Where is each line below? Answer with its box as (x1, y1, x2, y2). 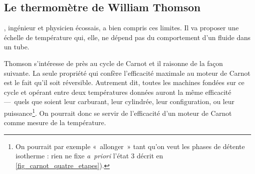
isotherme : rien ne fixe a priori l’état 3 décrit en (15, 151, 163, 161)
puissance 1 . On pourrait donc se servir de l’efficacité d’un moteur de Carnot (4, 106, 232, 118)
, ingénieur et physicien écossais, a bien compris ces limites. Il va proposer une (4, 22, 239, 33)
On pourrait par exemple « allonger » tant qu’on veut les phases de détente (15, 141, 245, 151)
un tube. (4, 42, 29, 52)
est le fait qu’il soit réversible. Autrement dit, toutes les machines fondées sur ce (4, 77, 245, 87)
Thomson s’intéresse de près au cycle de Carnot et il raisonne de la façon (4, 58, 223, 68)
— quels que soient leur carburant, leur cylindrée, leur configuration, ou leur (4, 96, 234, 107)
